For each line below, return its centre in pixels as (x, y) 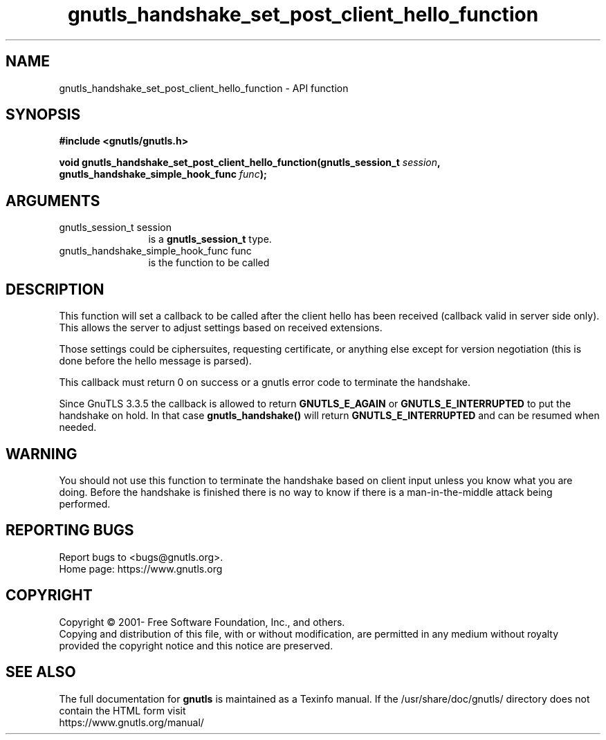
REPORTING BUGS (70, 530)
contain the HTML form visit (122, 710)
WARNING (42, 454)
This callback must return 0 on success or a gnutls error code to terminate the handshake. (265, 382)
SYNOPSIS (43, 115)
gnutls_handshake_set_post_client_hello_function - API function (204, 88)
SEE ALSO (41, 672)
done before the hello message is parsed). (155, 361)
